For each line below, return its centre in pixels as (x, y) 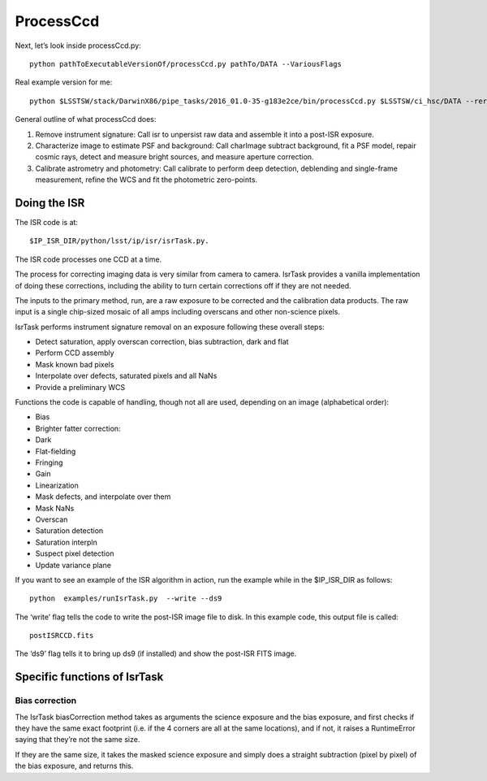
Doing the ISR (50, 203)
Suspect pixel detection (75, 553)
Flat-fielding (56, 451)
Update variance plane (73, 565)
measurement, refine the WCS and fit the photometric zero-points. (147, 180)
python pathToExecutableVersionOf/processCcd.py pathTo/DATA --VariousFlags (186, 64)
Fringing (49, 462)
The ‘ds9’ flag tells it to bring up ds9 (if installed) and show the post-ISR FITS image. (156, 653)
